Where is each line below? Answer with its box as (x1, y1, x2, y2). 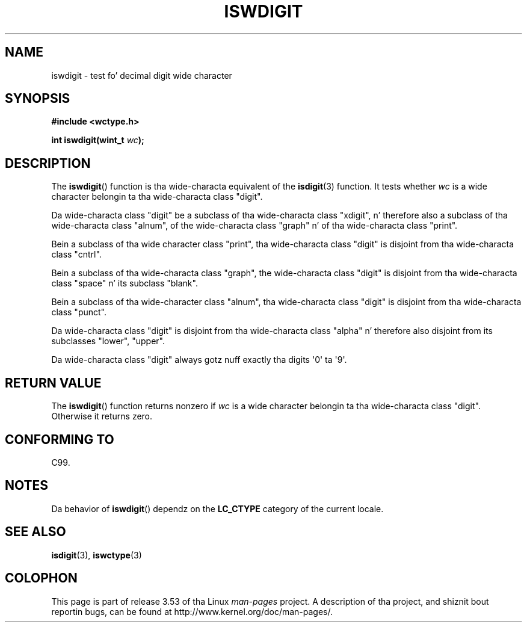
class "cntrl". (51, 249, 102, 260)
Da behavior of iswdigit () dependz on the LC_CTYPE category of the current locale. (51, 503, 384, 514)
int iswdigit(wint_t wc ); (51, 135, 144, 146)
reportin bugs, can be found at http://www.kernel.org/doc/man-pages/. (51, 606, 333, 617)
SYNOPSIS (5, 91, 70, 107)
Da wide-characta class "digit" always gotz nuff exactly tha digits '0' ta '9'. (51, 354, 347, 365)
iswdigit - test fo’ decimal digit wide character (51, 70, 232, 81)
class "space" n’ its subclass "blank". (51, 278, 198, 289)
